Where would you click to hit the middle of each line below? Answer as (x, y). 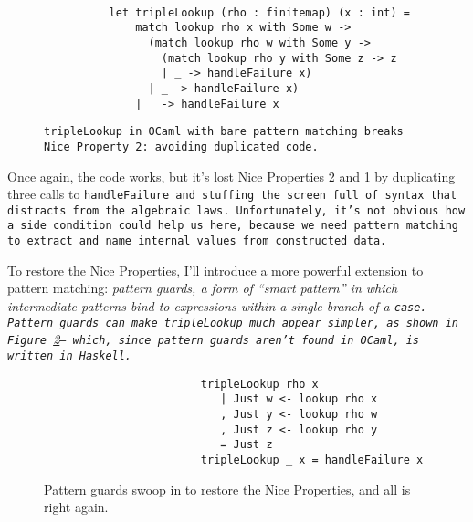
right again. (76, 507)
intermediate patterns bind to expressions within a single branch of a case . (217, 305)
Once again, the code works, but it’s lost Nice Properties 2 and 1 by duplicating (231, 176)
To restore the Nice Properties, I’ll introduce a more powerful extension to (215, 270)
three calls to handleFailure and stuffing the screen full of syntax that (232, 194)
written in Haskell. (70, 355)
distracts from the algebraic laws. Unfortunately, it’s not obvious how (236, 210)
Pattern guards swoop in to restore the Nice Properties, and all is (227, 489)
